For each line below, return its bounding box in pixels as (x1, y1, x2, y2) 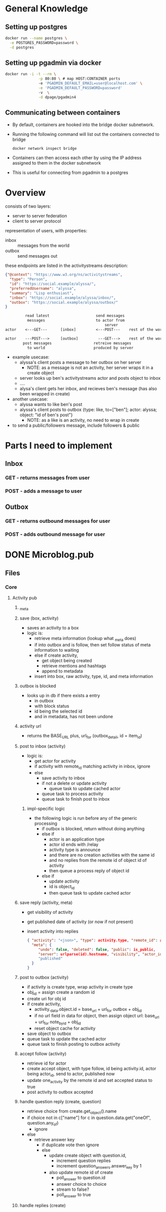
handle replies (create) (19, 1202, 66, 1208)
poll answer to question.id (56, 1175, 106, 1182)
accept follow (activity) (19, 1051, 67, 1057)
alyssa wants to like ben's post (19, 402, 83, 407)
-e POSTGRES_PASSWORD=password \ (9, 40, 79, 45)
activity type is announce (49, 847, 101, 853)
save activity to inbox (41, 775, 85, 781)
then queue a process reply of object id (49, 868, 129, 874)
